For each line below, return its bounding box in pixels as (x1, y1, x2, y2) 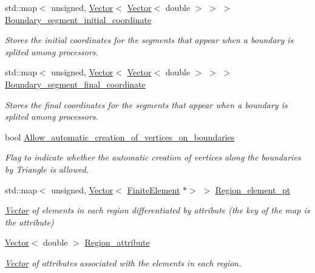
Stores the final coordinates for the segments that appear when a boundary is (5, 98, 288, 111)
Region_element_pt (215, 183, 291, 196)
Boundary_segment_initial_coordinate (5, 13, 152, 26)
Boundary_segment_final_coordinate (5, 77, 146, 90)
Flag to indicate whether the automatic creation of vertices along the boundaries (5, 151, 301, 164)
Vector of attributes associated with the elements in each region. (5, 256, 242, 269)
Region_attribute (84, 236, 150, 249)
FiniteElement (127, 183, 180, 196)
